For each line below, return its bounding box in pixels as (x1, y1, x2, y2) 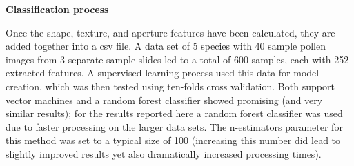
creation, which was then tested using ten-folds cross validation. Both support (6, 79, 335, 93)
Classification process (6, 2, 109, 16)
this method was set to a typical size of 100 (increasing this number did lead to (6, 133, 341, 147)
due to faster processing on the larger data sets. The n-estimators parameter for (6, 119, 343, 134)
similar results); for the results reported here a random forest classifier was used (6, 106, 343, 121)
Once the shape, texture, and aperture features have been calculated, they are (6, 25, 335, 39)
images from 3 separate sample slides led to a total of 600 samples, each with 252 (6, 52, 349, 66)
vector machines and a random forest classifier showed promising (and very (6, 92, 323, 107)
